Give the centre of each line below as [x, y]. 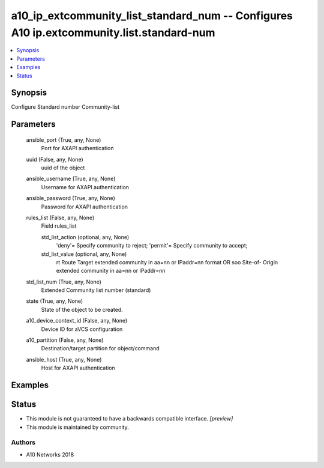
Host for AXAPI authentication [78, 368]
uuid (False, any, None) [55, 159]
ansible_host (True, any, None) [64, 359]
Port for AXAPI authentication [77, 148]
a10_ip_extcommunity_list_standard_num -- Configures [152, 16]
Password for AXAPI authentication [85, 207]
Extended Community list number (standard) [96, 290]
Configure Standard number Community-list [65, 107]
